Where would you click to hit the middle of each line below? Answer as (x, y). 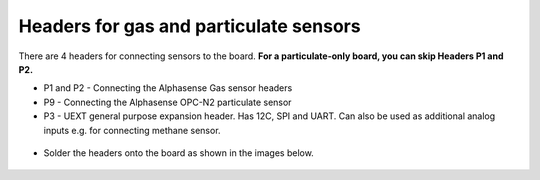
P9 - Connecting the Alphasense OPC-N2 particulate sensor (167, 102)
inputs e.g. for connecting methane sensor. (132, 130)
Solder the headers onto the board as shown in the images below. (178, 152)
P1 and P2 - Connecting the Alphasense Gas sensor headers (168, 88)
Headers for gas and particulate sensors (189, 26)
